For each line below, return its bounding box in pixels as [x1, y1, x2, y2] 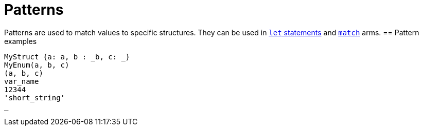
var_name [4, 77, 39, 85]
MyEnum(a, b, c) [4, 60, 69, 69]
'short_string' [4, 93, 65, 102]
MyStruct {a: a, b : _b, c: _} [4, 52, 130, 61]
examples [4, 36, 37, 46]
